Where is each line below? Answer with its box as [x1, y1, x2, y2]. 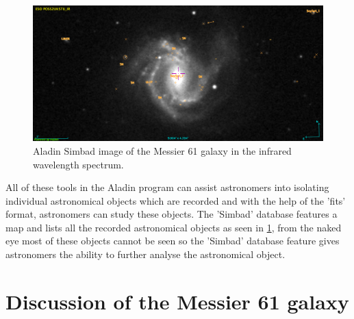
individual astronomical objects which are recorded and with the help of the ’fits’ [5, 193, 346, 207]
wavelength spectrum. [33, 157, 124, 171]
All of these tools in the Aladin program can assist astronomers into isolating [5, 180, 329, 194]
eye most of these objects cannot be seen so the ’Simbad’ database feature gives [5, 233, 340, 248]
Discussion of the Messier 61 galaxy [5, 287, 349, 315]
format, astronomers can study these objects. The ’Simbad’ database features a [5, 207, 338, 221]
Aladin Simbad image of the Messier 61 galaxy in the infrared [33, 143, 292, 157]
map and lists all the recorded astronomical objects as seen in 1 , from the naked [5, 220, 342, 234]
